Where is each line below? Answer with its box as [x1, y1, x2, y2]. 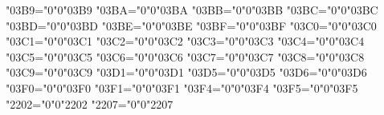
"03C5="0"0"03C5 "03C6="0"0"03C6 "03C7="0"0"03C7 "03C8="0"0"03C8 [6, 48, 365, 65]
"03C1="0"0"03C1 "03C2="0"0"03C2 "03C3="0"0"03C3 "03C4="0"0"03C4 [6, 33, 365, 50]
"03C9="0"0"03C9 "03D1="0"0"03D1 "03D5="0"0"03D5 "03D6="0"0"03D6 [6, 64, 367, 81]
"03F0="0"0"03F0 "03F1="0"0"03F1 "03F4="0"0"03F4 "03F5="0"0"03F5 [6, 79, 358, 96]
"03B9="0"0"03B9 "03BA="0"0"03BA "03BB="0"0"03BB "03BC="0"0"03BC [6, 2, 378, 18]
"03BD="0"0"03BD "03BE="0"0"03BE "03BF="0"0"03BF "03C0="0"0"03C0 [6, 17, 377, 34]
